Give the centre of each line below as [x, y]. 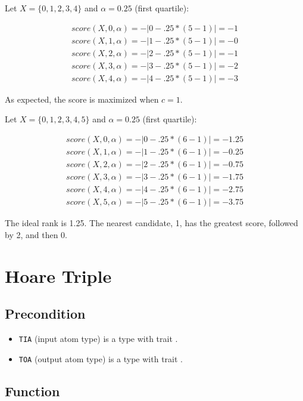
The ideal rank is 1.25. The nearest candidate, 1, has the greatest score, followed [151, 223]
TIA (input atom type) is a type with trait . [98, 338]
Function [32, 391]
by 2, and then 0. [36, 234]
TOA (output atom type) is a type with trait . [101, 358]
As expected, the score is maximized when [82, 99]
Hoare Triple [58, 275]
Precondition [45, 314]
